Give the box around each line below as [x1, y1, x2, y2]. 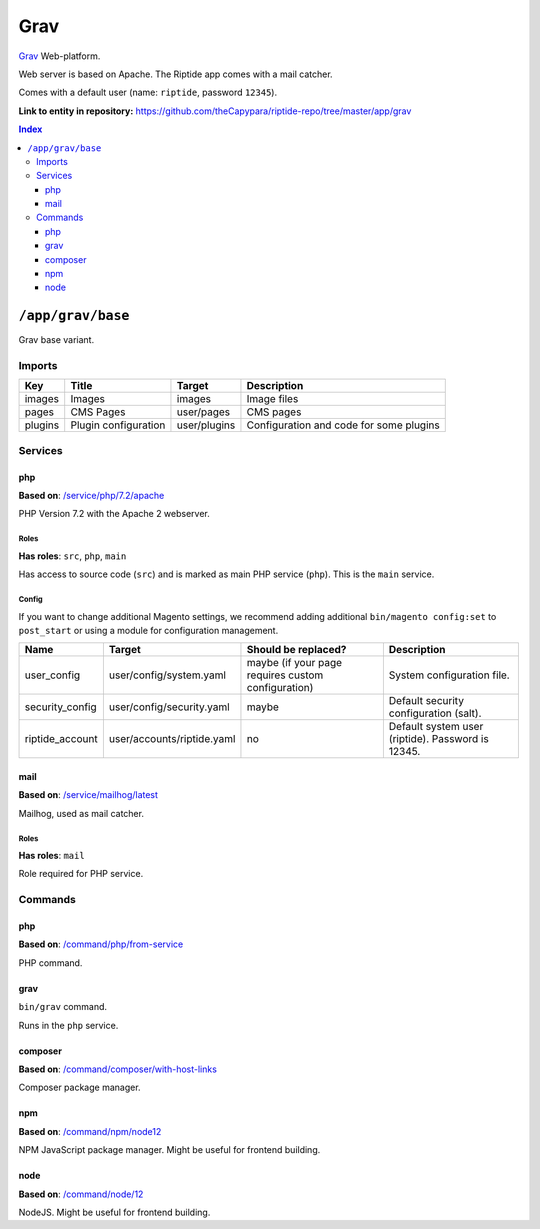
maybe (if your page [246, 656, 343, 670]
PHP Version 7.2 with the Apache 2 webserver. [18, 508, 210, 520]
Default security [388, 694, 465, 708]
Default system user [388, 720, 484, 734]
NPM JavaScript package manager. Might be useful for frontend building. [18, 1144, 321, 1156]
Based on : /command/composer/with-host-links [18, 1063, 217, 1075]
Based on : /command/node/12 [18, 1188, 144, 1200]
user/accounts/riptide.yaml [108, 732, 236, 746]
